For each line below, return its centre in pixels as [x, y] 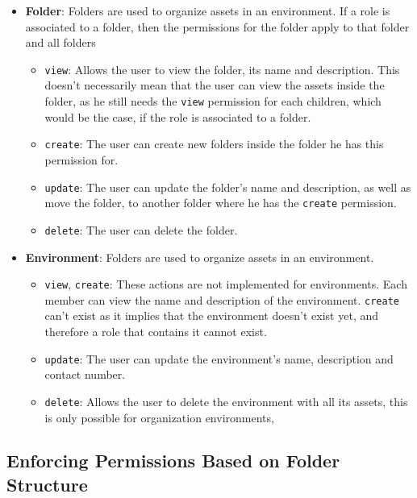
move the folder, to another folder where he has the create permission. [221, 203]
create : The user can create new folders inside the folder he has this [214, 144]
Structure [47, 484]
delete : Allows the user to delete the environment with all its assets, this [226, 401]
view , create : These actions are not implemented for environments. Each [226, 284]
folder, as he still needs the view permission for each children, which [213, 101]
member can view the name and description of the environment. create [222, 299]
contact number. [85, 374]
